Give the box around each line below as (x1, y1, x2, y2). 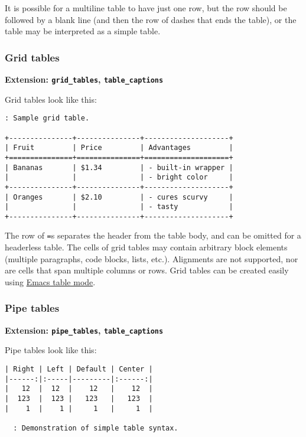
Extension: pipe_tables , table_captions (5, 324, 164, 336)
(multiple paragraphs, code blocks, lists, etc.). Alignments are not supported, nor (5, 252, 298, 265)
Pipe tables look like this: (5, 344, 97, 356)
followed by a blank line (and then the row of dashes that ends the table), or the (5, 13, 297, 25)
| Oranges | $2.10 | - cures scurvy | (5, 193, 233, 201)
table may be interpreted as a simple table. (5, 25, 161, 37)
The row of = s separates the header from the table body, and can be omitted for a (5, 229, 301, 242)
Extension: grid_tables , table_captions (5, 73, 164, 85)
